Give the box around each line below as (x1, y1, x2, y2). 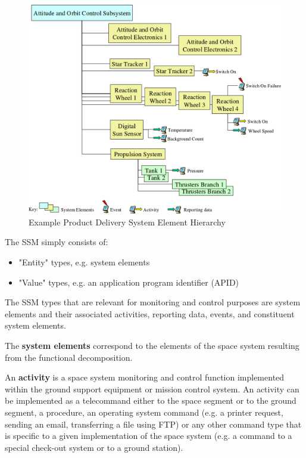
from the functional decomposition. (5, 351, 133, 363)
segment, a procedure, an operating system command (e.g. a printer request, (5, 406, 283, 419)
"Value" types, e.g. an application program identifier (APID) (18, 276, 239, 288)
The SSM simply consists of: (5, 236, 108, 248)
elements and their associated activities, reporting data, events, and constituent (5, 307, 295, 320)
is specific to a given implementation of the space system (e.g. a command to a (5, 429, 292, 442)
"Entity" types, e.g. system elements (18, 256, 150, 268)
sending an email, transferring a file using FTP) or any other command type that (5, 417, 302, 430)
